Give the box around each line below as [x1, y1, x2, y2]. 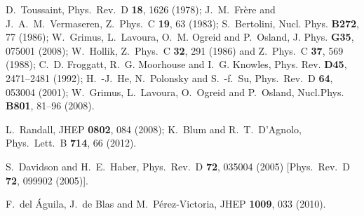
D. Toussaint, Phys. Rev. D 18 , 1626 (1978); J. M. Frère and [6, 2, 276, 16]
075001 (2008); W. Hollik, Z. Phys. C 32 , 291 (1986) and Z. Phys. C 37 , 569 [6, 43, 344, 58]
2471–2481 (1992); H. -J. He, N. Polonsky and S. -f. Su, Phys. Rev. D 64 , [6, 70, 333, 85]
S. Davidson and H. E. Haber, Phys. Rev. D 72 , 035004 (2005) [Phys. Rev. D [6, 158, 350, 173]
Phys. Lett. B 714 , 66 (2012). [6, 135, 137, 150]
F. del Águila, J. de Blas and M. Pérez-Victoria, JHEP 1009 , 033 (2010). [6, 196, 326, 211]
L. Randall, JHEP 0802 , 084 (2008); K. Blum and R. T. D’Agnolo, [6, 121, 302, 136]
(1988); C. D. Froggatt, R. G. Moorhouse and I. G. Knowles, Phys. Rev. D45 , [6, 57, 347, 72]
